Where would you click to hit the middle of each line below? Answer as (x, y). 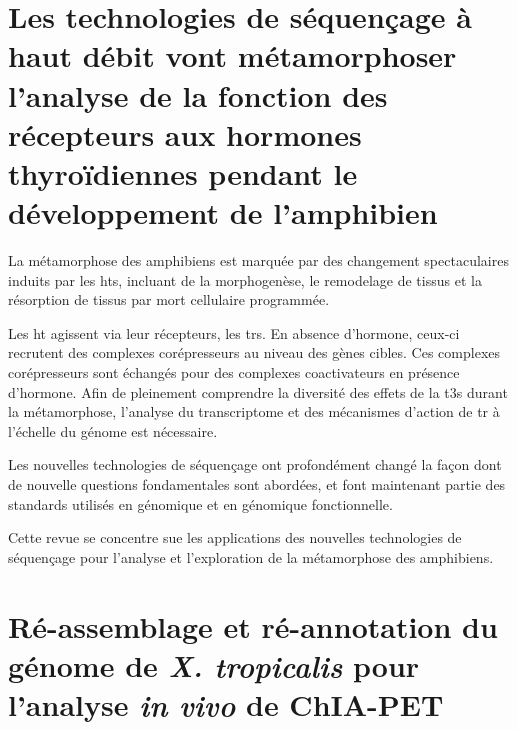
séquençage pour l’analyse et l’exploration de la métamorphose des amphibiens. (251, 556)
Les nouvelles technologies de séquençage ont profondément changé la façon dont (255, 464)
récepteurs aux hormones (185, 133)
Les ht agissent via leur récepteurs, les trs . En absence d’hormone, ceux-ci (234, 332)
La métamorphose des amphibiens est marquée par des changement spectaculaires (258, 260)
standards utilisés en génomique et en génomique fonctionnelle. (200, 503)
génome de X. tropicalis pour (214, 665)
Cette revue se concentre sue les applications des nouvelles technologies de (235, 537)
